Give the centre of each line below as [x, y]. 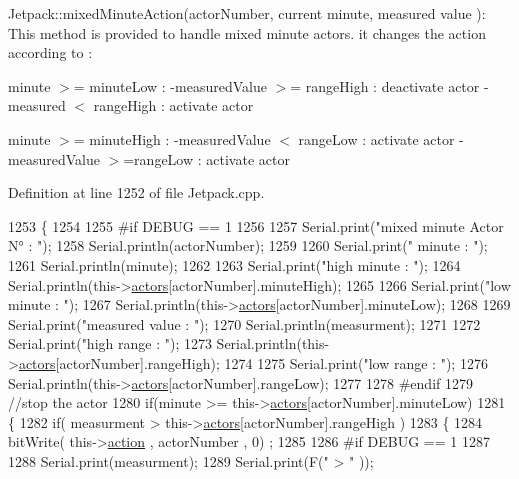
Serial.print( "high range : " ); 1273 [110, 343]
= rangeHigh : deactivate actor [385, 85]
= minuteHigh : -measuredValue [172, 138]
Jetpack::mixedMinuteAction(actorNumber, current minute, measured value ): [247, 13]
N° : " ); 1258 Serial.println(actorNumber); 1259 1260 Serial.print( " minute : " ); [248, 245]
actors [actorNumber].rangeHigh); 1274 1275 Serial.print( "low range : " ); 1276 [253, 362]
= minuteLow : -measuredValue [170, 85]
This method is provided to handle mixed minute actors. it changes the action [247, 32]
